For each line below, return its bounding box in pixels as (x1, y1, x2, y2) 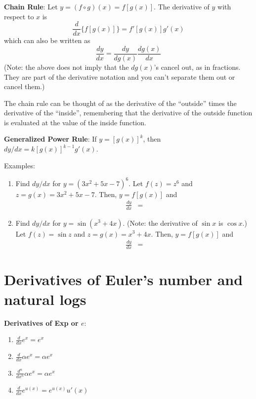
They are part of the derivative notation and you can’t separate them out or (4, 71, 235, 82)
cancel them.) (4, 81, 45, 92)
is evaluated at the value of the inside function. (4, 117, 146, 127)
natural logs (4, 289, 86, 309)
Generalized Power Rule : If (4, 134, 97, 144)
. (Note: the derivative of (123, 217, 198, 228)
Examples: (4, 160, 35, 170)
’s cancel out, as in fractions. (154, 61, 241, 72)
